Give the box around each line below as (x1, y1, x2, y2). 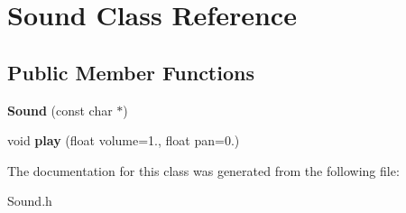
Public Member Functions (7, 58, 254, 86)
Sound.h (7, 191, 52, 210)
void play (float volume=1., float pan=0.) (7, 131, 240, 150)
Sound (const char (7, 100, 113, 119)
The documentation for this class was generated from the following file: (7, 161, 400, 180)
